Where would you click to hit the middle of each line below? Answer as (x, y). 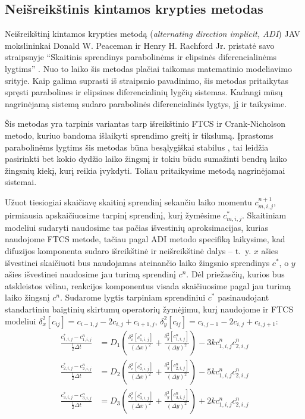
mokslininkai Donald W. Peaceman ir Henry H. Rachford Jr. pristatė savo (140, 45)
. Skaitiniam (264, 215)
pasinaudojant (243, 297)
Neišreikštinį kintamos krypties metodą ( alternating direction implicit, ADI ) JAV (153, 34)
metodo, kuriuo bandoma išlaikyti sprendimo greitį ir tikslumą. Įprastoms (139, 135)
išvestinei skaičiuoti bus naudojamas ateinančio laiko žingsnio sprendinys (137, 262)
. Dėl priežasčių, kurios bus (235, 274)
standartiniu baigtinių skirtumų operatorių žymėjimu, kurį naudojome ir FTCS (149, 309)
